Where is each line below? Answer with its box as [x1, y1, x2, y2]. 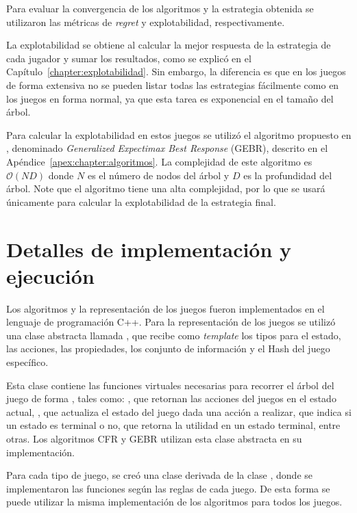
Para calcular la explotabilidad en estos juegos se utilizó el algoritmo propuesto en [6, 127, 352, 142]
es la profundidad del [243, 168, 332, 182]
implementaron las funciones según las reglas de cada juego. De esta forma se [6, 481, 330, 495]
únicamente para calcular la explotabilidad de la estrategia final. [6, 194, 276, 209]
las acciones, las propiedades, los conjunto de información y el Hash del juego [6, 341, 330, 356]
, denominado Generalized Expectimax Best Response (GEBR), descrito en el [6, 141, 328, 155]
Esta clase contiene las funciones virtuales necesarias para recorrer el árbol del [6, 378, 334, 392]
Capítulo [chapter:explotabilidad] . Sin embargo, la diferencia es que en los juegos [6, 64, 346, 79]
